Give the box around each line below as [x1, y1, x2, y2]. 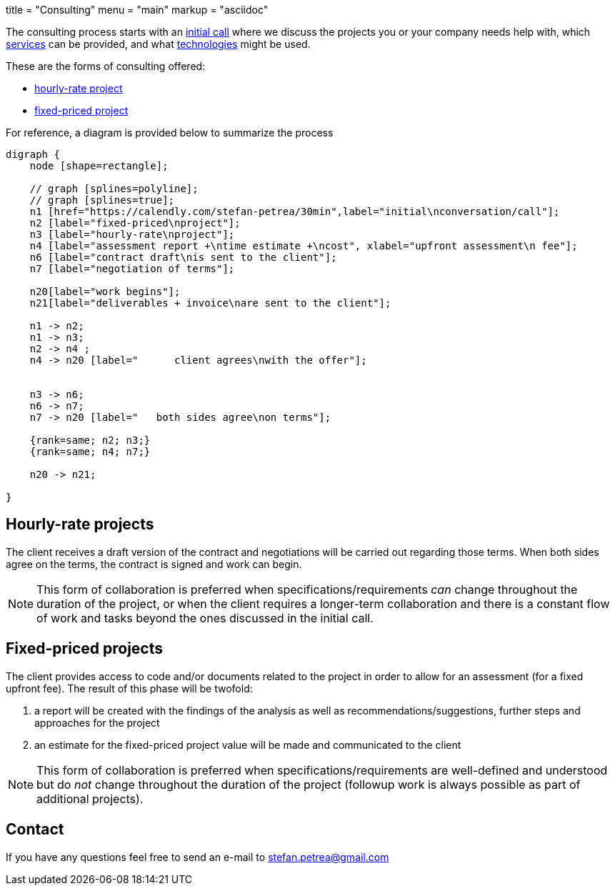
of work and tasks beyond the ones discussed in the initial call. [36, 610, 374, 625]
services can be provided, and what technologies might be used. [6, 38, 311, 50]
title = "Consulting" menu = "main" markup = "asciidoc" [6, 4, 269, 16]
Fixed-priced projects [6, 639, 164, 658]
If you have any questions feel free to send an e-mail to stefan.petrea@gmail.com [6, 850, 389, 863]
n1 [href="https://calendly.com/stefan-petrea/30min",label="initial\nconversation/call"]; [29, 206, 560, 217]
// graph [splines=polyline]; [29, 183, 199, 194]
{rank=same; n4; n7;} [29, 446, 151, 457]
